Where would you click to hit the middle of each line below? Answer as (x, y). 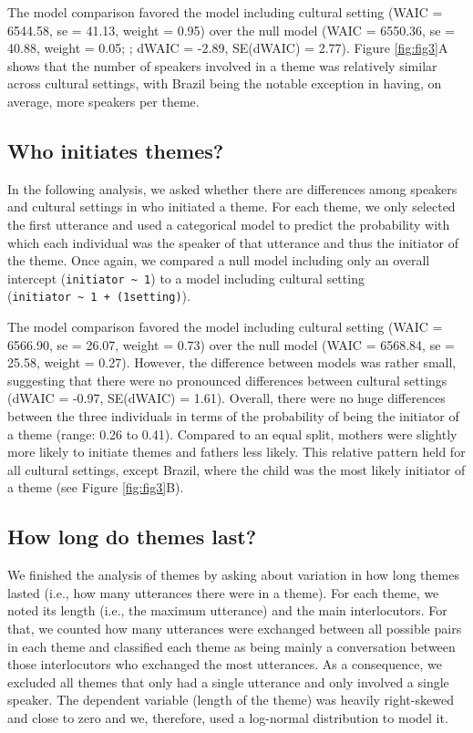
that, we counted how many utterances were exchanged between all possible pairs (235, 628)
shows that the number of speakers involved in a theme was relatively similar (222, 65)
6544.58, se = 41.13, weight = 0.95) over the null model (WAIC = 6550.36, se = (231, 30)
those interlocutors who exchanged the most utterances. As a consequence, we (225, 664)
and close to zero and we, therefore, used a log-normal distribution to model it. (228, 717)
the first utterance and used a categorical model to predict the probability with (229, 224)
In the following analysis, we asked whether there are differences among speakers (232, 188)
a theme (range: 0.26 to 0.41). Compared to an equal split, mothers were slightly (232, 434)
